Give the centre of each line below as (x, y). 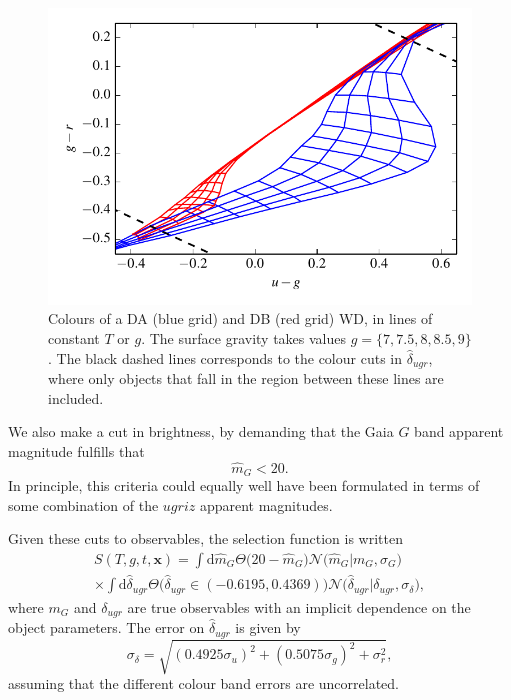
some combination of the (83, 504)
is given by (268, 627)
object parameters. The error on (106, 627)
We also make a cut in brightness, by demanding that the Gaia (201, 431)
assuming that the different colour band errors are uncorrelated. (204, 683)
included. (76, 397)
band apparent (459, 431)
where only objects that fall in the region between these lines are (246, 378)
